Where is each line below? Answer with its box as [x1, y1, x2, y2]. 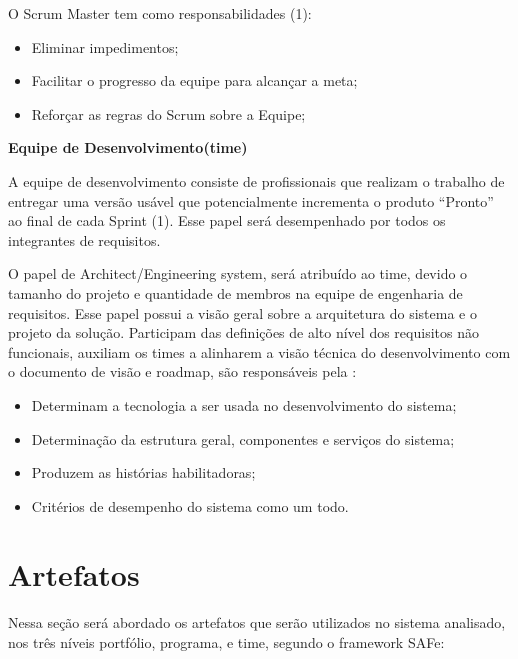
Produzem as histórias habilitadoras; [31, 462, 256, 483]
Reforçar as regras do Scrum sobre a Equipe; [31, 103, 306, 124]
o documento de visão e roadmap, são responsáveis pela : [8, 361, 357, 382]
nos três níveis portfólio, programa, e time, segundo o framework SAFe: [8, 632, 445, 652]
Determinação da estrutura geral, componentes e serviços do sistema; [31, 428, 455, 449]
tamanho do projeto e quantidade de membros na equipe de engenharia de [8, 282, 463, 303]
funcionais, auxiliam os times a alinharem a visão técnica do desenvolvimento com [8, 341, 511, 362]
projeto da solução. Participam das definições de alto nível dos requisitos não [8, 322, 479, 343]
